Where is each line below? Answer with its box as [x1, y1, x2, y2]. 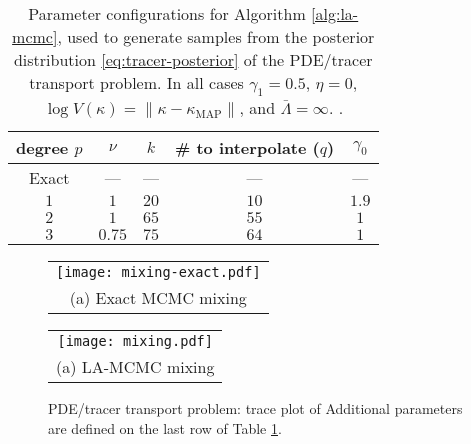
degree [16, 136, 69, 160]
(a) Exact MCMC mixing [69, 286, 247, 310]
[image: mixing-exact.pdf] [56, 264, 261, 281]
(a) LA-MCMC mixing [56, 355, 215, 379]
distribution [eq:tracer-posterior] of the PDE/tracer [13, 48, 373, 71]
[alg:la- [311, 2, 359, 25]
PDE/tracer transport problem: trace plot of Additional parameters [48, 398, 463, 419]
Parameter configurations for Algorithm [28, 2, 306, 25]
